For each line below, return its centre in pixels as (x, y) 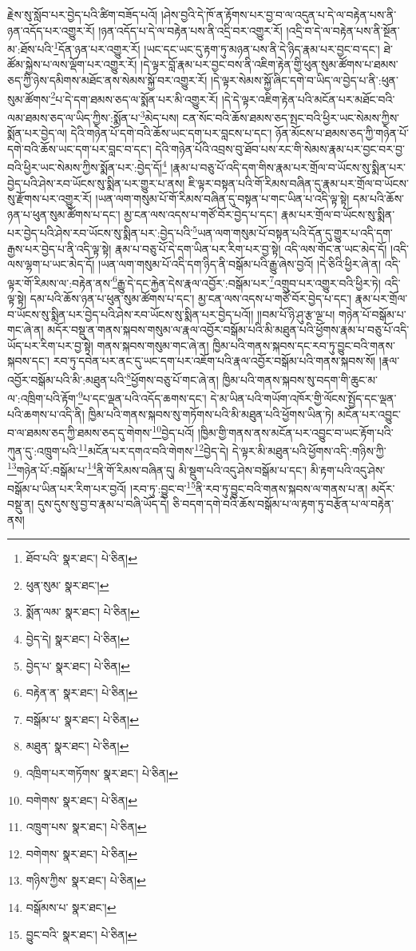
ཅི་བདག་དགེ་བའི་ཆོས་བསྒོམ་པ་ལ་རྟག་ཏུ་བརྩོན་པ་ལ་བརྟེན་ (283, 504)
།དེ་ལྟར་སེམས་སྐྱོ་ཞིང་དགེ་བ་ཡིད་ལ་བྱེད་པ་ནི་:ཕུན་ (304, 80)
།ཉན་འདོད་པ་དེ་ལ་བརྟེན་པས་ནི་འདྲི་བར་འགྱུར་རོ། (190, 30)
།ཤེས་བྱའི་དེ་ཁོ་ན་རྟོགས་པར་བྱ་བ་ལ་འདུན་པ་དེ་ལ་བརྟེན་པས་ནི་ (279, 14)
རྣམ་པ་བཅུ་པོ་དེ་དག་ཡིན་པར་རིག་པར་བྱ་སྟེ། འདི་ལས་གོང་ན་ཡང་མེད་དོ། (251, 248)
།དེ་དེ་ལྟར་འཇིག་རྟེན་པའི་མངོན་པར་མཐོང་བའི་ (308, 99)
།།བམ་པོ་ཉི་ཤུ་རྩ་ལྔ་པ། (296, 314)
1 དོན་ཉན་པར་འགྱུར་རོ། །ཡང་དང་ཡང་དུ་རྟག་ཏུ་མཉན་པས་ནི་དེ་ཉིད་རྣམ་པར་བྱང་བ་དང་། (217, 48)
